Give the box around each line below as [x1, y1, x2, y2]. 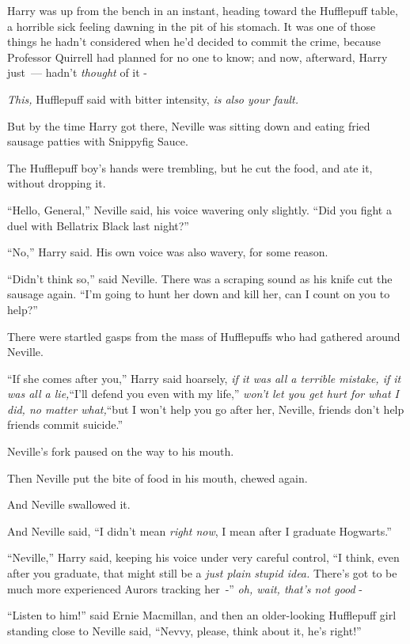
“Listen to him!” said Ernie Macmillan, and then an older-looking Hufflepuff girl [7, 607, 397, 623]
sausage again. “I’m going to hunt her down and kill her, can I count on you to [7, 286, 390, 302]
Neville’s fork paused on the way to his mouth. [7, 443, 234, 460]
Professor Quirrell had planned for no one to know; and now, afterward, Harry [7, 48, 388, 65]
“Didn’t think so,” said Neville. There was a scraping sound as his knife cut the [7, 270, 393, 286]
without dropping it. [7, 175, 106, 191]
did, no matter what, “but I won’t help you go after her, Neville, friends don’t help [7, 400, 404, 417]
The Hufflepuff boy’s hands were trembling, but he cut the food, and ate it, [7, 159, 373, 176]
